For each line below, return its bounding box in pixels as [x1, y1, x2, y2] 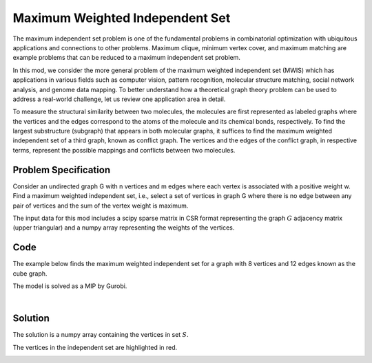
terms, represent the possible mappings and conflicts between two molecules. [12, 146, 236, 154]
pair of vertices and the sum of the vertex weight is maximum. [12, 201, 189, 210]
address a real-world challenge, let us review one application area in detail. [12, 95, 226, 103]
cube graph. [12, 269, 48, 278]
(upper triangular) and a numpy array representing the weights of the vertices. [12, 223, 235, 232]
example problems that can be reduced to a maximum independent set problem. [12, 54, 241, 62]
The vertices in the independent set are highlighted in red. [12, 343, 178, 351]
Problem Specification [12, 164, 110, 175]
